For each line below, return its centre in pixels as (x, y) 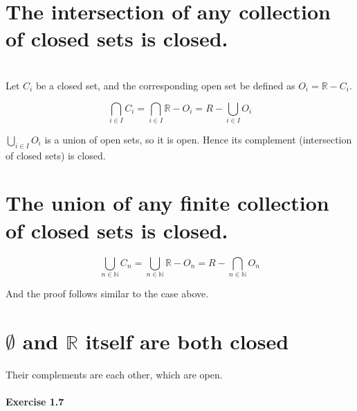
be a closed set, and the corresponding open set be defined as (165, 85)
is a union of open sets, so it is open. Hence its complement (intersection (198, 139)
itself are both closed (187, 341)
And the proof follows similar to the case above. (107, 293)
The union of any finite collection (167, 203)
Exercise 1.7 (35, 401)
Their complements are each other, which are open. (114, 374)
